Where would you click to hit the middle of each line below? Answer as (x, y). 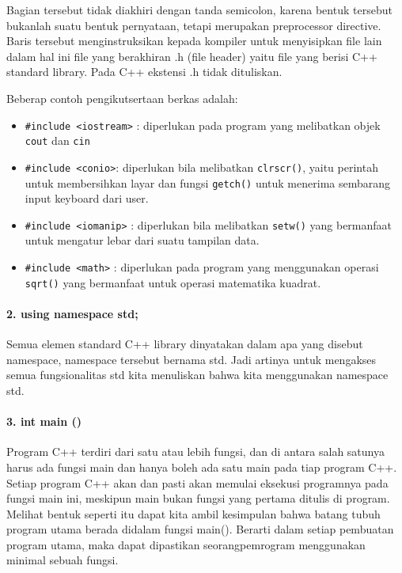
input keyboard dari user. (87, 198)
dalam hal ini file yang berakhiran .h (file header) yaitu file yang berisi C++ (192, 56)
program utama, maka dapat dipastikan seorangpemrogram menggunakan (186, 544)
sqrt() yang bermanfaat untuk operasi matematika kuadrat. (173, 282)
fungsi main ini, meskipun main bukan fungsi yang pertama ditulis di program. (198, 498)
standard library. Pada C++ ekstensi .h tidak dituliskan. (144, 72)
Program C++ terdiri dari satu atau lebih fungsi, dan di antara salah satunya (195, 452)
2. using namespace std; (72, 313)
